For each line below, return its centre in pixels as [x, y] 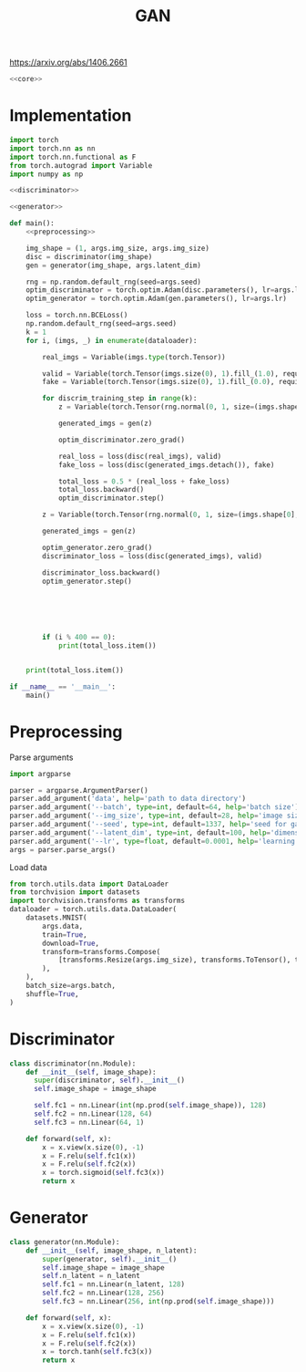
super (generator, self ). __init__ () [110, 1259]
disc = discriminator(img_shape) [89, 256]
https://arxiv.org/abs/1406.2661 [68, 62]
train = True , [65, 935]
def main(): [32, 223]
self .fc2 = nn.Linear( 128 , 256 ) [104, 1293]
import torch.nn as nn [52, 148]
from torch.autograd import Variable [81, 165]
